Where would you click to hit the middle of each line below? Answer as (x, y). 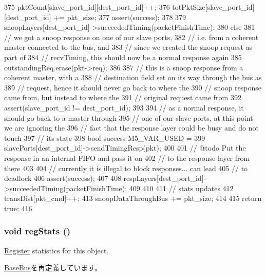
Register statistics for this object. (56, 250)
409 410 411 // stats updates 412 (181, 188)
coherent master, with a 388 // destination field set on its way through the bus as (133, 77)
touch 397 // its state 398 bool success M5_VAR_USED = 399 (105, 137)
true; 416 (18, 208)
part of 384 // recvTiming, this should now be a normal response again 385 (123, 57)
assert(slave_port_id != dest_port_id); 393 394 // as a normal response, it (124, 107)
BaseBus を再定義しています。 (53, 268)
